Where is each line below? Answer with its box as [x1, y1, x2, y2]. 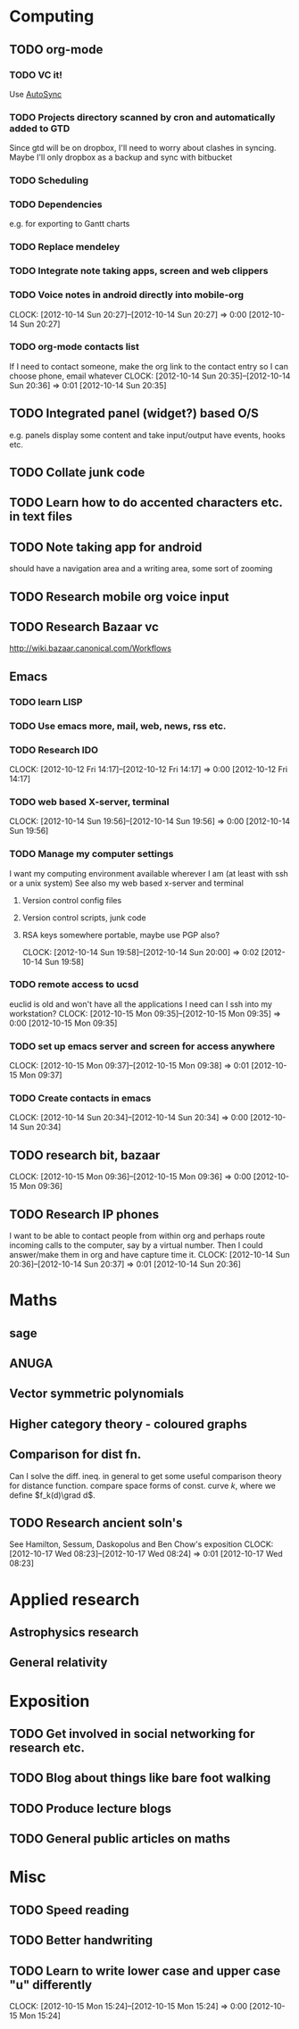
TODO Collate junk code [9, 465, 145, 480]
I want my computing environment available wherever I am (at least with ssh [9, 868, 288, 878]
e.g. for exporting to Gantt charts [9, 219, 130, 229]
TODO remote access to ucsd [9, 978, 139, 991]
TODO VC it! [9, 69, 62, 81]
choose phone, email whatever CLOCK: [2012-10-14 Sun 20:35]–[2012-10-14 [9, 370, 291, 381]
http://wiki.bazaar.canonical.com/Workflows [9, 643, 172, 653]
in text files [9, 509, 73, 524]
